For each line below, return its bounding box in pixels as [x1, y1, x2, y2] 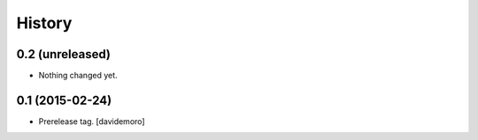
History [16, 13, 73, 33]
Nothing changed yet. [38, 70, 119, 81]
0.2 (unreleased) [16, 47, 111, 62]
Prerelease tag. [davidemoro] [38, 115, 145, 127]
